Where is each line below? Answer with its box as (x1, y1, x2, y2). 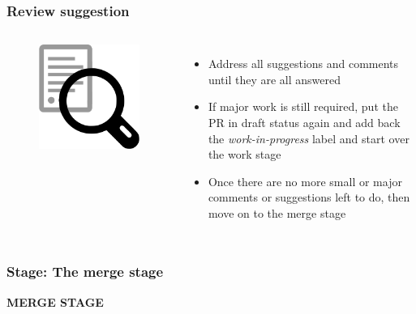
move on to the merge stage (208, 204, 346, 221)
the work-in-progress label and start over (208, 129, 410, 146)
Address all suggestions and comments (208, 55, 399, 72)
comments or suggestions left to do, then (208, 189, 410, 206)
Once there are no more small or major (208, 172, 402, 189)
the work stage (208, 146, 281, 163)
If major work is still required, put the (208, 98, 398, 115)
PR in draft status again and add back (208, 114, 401, 130)
